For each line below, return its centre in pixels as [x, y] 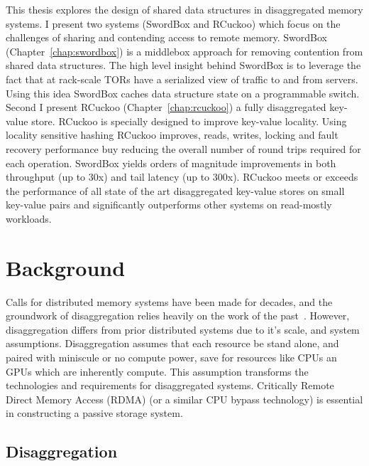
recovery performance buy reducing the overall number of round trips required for [183, 148]
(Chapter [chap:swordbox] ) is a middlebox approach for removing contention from [184, 51]
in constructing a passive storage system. [94, 413]
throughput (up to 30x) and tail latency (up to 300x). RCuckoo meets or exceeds [182, 177]
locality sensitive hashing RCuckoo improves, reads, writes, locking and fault [172, 135]
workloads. [29, 218]
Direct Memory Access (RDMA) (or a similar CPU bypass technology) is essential [184, 399]
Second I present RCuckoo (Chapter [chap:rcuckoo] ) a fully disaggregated [166, 107]
